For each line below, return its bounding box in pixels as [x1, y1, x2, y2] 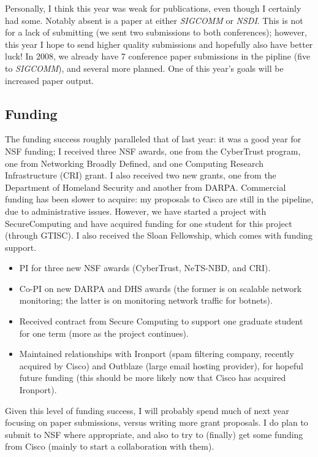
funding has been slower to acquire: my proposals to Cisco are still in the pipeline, [5, 193, 314, 205]
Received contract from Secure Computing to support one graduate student [19, 315, 303, 328]
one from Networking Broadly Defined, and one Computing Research [5, 156, 263, 169]
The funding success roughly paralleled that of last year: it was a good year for [5, 132, 301, 145]
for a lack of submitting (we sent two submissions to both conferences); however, [5, 26, 307, 39]
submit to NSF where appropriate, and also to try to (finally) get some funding [5, 428, 303, 440]
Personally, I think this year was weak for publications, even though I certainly [5, 2, 301, 14]
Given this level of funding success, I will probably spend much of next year [5, 404, 289, 417]
